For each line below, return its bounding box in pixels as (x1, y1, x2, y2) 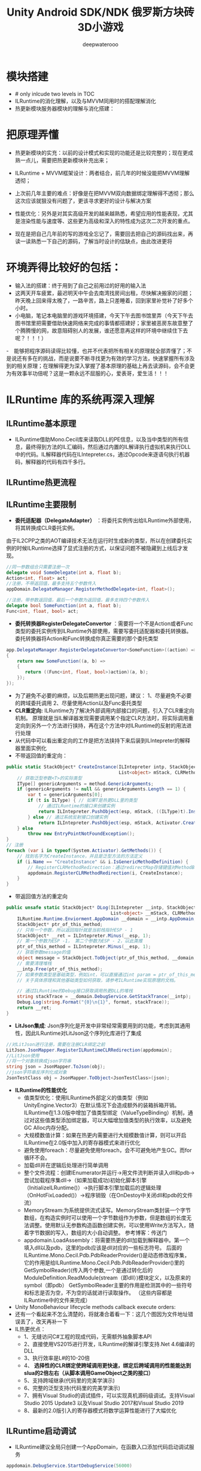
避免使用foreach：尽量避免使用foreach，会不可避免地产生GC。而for (23, 1146, 192, 1154)
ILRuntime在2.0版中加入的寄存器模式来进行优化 (23, 1139, 141, 1146)
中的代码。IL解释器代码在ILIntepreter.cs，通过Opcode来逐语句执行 (14, 451, 179, 458)
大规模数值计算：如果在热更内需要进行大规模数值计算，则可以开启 (23, 1131, 187, 1139)
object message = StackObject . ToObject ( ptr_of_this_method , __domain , (17, 955, 197, 961)
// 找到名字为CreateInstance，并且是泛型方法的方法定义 (17, 853, 143, 859)
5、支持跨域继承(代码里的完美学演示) (23, 1377, 115, 1384)
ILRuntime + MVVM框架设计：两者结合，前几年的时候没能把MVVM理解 (14, 169, 190, 176)
